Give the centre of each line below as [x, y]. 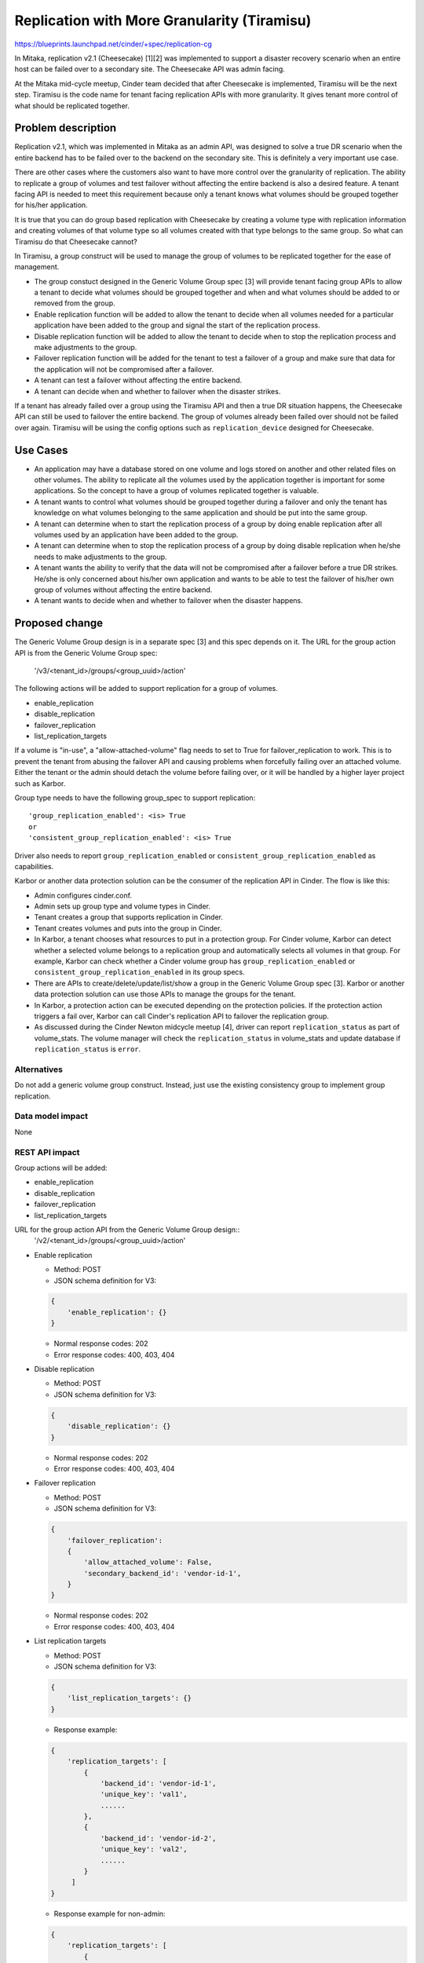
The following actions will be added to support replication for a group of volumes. [146, 689]
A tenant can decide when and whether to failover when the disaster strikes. [157, 391]
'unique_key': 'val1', [144, 1795]
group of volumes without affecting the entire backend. [123, 590]
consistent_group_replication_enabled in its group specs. [139, 972]
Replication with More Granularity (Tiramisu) [163, 20]
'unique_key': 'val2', [144, 1850]
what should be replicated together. [72, 105]
